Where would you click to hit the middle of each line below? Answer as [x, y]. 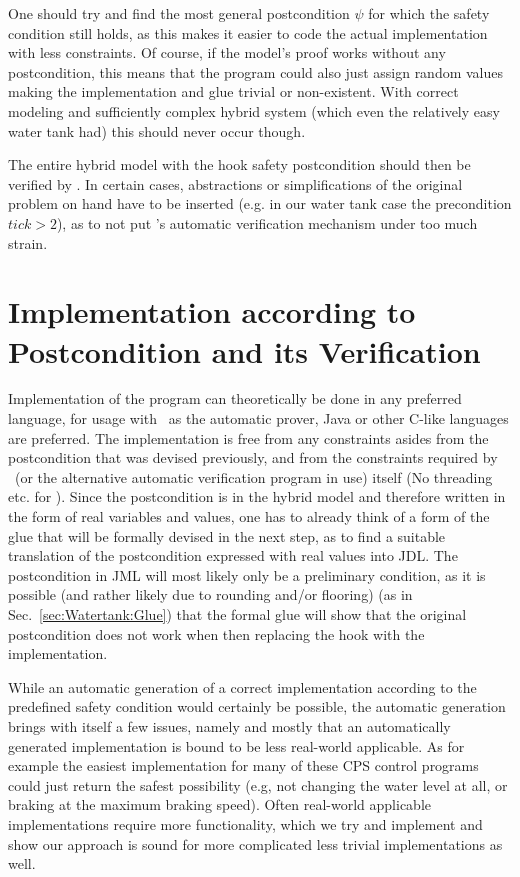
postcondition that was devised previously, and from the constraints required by [253, 457]
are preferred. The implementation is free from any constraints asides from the [248, 437]
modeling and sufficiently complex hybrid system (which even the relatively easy [254, 110]
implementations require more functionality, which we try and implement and [245, 823]
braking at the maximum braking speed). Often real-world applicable [219, 804]
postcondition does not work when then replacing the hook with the [216, 633]
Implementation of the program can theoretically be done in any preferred [235, 398]
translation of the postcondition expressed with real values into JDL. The [233, 555]
